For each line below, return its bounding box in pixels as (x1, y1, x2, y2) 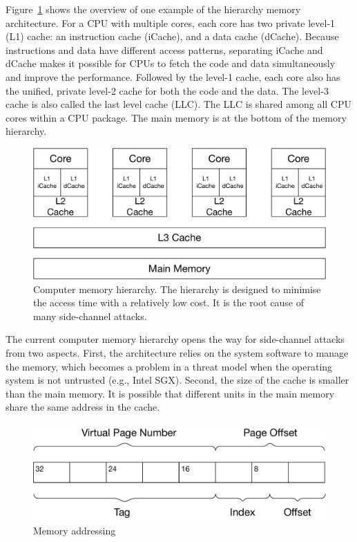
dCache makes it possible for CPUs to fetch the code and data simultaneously (6, 56, 336, 71)
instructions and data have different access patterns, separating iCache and (6, 42, 323, 57)
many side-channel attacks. (33, 308, 147, 323)
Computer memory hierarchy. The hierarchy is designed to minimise (33, 281, 321, 296)
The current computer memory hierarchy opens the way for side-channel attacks (6, 332, 345, 346)
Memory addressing (33, 523, 116, 538)
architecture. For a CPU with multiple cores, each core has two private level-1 (6, 15, 336, 30)
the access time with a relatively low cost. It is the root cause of (33, 295, 304, 310)
